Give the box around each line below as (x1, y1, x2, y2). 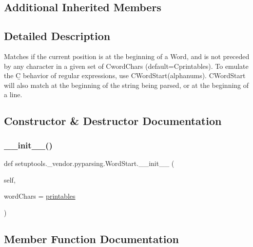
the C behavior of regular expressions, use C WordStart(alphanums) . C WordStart (4, 70, 246, 81)
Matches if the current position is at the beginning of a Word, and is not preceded (4, 51, 250, 61)
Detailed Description (4, 28, 111, 43)
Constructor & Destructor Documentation (4, 113, 222, 128)
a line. (4, 89, 22, 100)
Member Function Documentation (4, 231, 179, 246)
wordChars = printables (4, 191, 76, 201)
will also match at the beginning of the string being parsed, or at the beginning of (4, 80, 249, 90)
